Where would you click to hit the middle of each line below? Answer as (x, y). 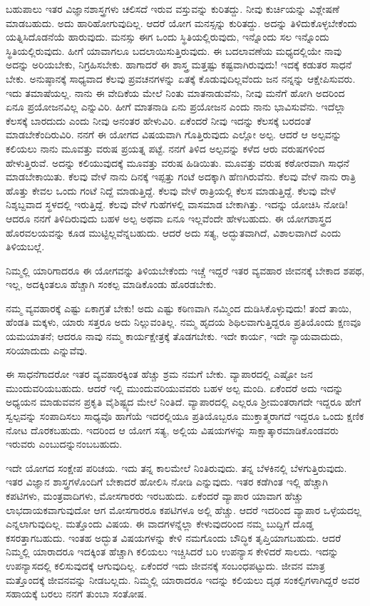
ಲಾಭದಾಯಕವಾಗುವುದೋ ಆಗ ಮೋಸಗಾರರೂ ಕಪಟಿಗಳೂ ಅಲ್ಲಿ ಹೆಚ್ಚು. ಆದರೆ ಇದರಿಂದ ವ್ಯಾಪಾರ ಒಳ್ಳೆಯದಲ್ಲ (184, 509)
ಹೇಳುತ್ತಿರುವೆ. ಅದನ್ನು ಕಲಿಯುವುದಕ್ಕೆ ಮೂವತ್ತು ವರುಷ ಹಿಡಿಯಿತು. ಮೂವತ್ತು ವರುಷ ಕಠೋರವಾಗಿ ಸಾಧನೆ (178, 162)
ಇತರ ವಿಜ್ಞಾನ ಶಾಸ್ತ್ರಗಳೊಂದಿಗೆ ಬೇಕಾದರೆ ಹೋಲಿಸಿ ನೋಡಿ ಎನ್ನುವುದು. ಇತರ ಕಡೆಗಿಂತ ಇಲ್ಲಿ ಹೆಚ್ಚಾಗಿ (167, 482)
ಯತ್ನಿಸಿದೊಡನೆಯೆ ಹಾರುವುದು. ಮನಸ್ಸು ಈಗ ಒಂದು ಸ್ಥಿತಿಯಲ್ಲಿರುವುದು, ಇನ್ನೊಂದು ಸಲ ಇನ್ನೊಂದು (168, 37)
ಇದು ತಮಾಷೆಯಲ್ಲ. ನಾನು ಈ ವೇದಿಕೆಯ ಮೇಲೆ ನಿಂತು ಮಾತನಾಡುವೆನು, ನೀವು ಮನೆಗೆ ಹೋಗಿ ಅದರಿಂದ (175, 92)
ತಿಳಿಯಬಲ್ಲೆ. (25, 246)
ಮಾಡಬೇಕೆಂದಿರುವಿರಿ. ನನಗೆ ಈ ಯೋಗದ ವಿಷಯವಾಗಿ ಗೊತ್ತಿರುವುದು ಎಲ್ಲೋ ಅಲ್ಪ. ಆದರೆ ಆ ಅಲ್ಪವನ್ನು (174, 134)
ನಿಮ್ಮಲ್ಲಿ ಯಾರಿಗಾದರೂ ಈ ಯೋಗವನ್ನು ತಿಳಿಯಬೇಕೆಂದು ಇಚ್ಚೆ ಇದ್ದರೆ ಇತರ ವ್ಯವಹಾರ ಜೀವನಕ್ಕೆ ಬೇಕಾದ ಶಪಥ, (185, 270)
